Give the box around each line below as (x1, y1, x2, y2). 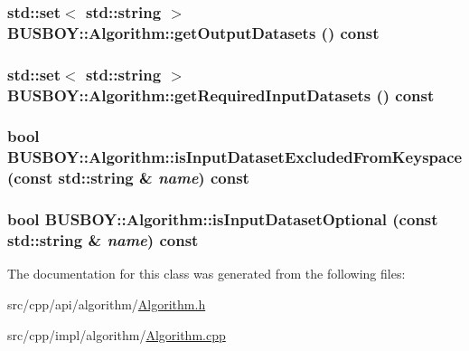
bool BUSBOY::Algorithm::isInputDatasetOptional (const (7, 208, 438, 231)
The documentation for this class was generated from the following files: (7, 264, 406, 283)
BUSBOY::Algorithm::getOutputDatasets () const (7, 21, 380, 43)
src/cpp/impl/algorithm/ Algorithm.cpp (7, 325, 226, 344)
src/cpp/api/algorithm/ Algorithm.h (7, 294, 206, 313)
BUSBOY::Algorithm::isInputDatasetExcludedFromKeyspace (7, 146, 463, 168)
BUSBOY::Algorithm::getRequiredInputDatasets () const (7, 83, 435, 106)
